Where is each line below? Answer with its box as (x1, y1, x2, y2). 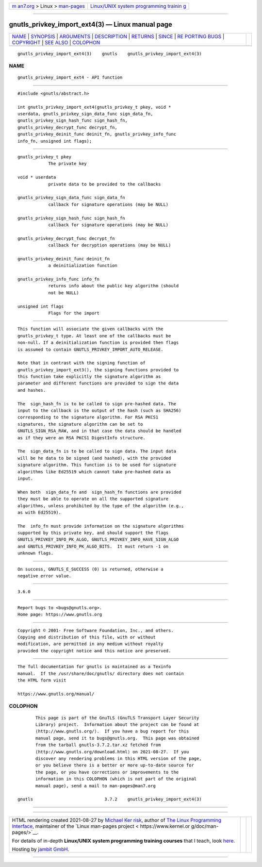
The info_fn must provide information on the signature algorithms (17, 523, 184, 529)
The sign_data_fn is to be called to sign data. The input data (17, 449, 177, 454)
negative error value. (17, 573, 72, 579)
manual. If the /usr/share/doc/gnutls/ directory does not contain (17, 670, 184, 676)
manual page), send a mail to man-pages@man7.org (35, 783, 156, 788)
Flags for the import (48, 310, 99, 316)
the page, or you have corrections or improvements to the (35, 769, 179, 775)
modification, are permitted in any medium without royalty (17, 641, 164, 647)
